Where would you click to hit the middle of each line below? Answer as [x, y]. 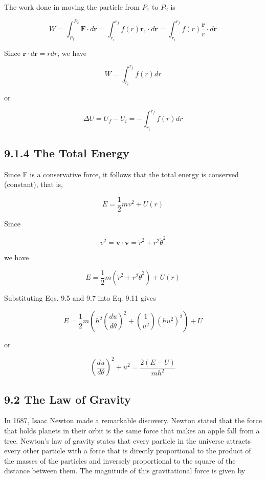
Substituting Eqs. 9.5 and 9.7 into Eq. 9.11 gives [80, 298]
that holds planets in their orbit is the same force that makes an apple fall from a [132, 430]
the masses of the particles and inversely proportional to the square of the [120, 460]
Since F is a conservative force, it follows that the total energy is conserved [121, 174]
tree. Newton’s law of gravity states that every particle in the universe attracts [128, 440]
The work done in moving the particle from [72, 7]
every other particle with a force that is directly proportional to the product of [128, 451]
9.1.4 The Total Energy [67, 152]
